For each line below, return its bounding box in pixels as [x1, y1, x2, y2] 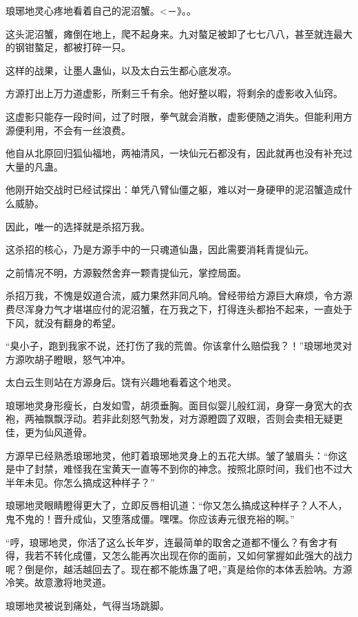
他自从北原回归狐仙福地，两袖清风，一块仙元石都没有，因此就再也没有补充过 [6, 146, 352, 160]
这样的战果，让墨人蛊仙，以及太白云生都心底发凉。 [6, 63, 237, 77]
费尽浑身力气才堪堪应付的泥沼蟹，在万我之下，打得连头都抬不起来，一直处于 [6, 301, 352, 316]
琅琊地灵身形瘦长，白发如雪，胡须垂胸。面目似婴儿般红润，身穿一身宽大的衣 [6, 398, 352, 412]
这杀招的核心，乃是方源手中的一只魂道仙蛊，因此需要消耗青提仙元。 [6, 242, 314, 257]
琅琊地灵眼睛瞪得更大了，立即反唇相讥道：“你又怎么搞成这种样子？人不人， [6, 498, 348, 512]
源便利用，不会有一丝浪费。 [6, 122, 131, 137]
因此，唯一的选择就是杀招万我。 [6, 219, 150, 233]
